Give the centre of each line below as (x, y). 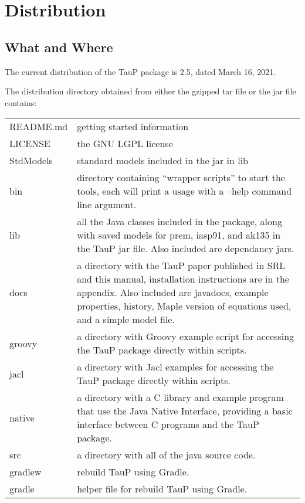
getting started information (133, 127)
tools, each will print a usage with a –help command (184, 191)
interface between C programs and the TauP (168, 424)
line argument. (107, 205)
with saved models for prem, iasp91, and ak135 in (179, 235)
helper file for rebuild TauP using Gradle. (162, 489)
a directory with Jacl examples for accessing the (175, 367)
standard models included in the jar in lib (163, 161)
